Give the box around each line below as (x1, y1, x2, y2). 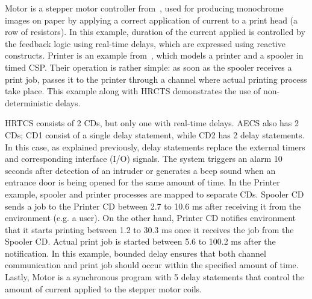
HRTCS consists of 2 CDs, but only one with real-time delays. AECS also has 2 (5, 117, 299, 129)
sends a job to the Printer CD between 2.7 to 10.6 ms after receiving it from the (5, 199, 301, 212)
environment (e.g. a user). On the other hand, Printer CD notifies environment (5, 211, 296, 224)
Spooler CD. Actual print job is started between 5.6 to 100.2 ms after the (5, 235, 276, 248)
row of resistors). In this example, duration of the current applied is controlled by (5, 25, 305, 38)
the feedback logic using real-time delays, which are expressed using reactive (5, 37, 285, 50)
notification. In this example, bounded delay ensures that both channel (5, 246, 266, 259)
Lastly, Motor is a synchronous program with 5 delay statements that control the (5, 271, 304, 283)
